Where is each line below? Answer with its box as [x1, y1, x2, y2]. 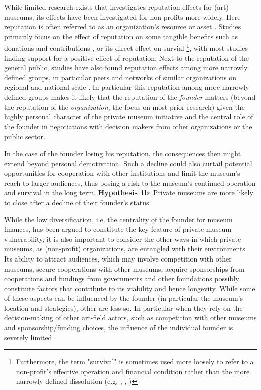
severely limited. [4, 332, 54, 342]
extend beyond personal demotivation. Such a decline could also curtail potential [4, 158, 252, 168]
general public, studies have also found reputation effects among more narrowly [4, 62, 248, 73]
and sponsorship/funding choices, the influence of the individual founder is [4, 322, 233, 333]
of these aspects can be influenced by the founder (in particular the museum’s [4, 293, 243, 303]
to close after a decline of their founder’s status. [4, 197, 151, 207]
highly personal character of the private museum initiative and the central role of [4, 111, 253, 122]
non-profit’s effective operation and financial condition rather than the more [16, 366, 250, 376]
